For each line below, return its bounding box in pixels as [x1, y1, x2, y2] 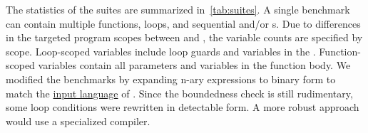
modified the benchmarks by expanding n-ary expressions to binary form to [6, 71, 336, 86]
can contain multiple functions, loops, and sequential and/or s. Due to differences [6, 16, 361, 31]
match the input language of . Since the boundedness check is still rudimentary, [6, 85, 353, 100]
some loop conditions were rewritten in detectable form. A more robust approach [6, 100, 359, 115]
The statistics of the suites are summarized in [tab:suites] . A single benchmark [6, 2, 350, 16]
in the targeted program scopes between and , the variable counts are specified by [6, 30, 363, 45]
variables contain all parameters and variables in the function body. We [38, 58, 351, 73]
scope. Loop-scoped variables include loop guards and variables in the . [6, 43, 316, 58]
